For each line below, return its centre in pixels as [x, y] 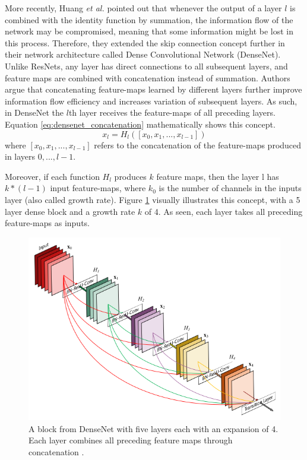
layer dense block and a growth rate [70, 211]
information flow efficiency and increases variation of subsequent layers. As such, [151, 101]
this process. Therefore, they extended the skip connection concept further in [145, 42]
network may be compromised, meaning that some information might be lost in [149, 31]
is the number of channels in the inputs [230, 188]
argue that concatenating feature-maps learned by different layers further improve [153, 89]
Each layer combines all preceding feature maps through [131, 440]
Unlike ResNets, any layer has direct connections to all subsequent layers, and [146, 66]
